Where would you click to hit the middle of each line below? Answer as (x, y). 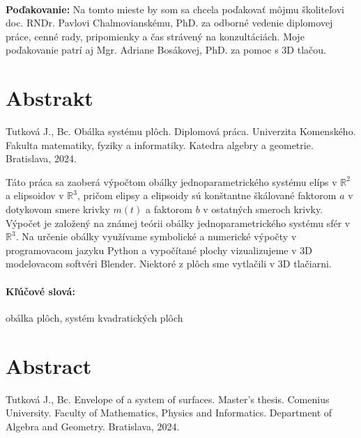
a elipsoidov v (35, 195)
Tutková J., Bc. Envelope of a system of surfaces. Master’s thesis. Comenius (168, 399)
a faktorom (169, 209)
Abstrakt (49, 98)
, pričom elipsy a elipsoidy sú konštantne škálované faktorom (207, 195)
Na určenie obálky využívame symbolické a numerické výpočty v (159, 236)
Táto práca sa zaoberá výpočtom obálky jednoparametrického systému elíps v (171, 181)
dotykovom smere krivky (58, 209)
